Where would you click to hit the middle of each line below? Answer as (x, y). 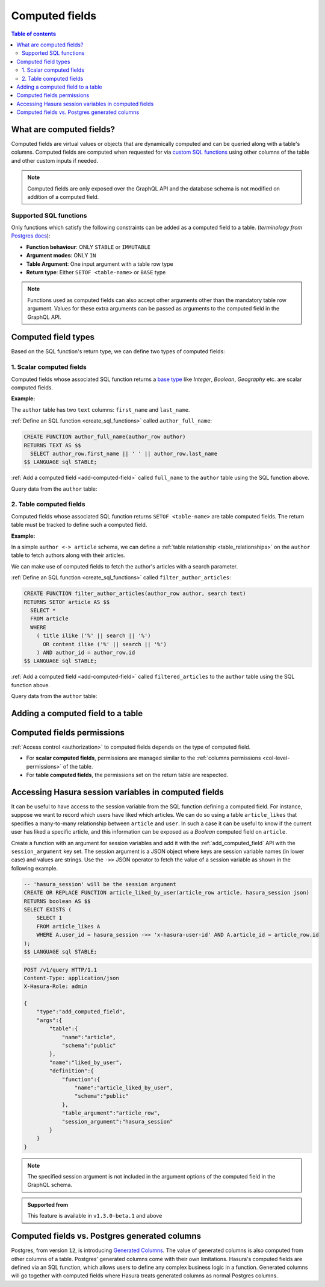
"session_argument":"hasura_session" (117, 1122)
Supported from (48, 1204)
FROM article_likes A (68, 926)
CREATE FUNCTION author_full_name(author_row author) (105, 437)
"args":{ (49, 1020)
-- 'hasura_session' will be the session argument (100, 884)
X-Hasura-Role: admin (56, 986)
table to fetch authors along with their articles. (68, 555)
